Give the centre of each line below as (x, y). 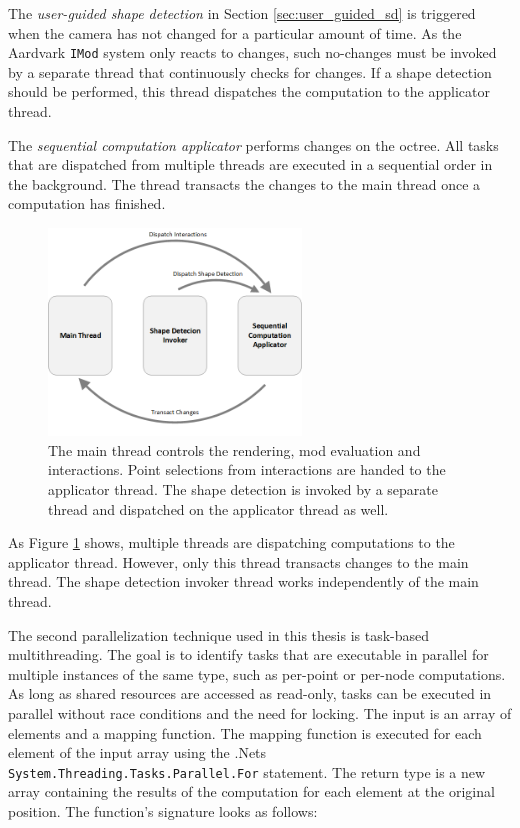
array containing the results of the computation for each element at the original (251, 791)
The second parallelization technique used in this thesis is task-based (219, 634)
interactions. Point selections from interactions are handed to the (247, 469)
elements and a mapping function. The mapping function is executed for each (245, 732)
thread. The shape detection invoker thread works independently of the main (243, 581)
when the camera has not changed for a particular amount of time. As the (235, 32)
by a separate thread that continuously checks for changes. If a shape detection (250, 71)
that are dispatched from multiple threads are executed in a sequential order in (250, 164)
